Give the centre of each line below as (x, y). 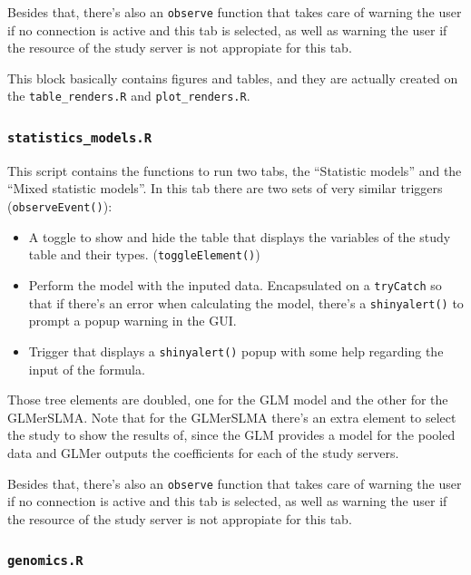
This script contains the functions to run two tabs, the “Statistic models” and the (235, 170)
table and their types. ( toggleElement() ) (144, 254)
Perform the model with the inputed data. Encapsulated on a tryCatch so (235, 284)
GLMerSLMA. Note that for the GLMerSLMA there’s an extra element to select (232, 417)
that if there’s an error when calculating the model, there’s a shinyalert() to (246, 302)
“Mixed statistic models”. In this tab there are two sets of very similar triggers (225, 188)
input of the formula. (87, 369)
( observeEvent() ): (60, 206)
